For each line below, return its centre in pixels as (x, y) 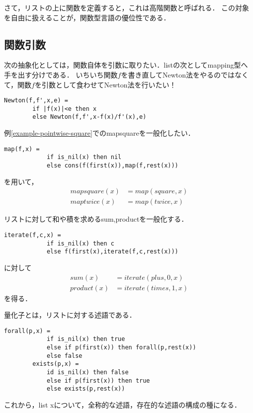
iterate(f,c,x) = (33, 235)
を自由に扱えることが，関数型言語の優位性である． (87, 17)
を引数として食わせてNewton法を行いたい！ (105, 84)
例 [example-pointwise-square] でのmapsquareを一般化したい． (99, 133)
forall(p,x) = (27, 331)
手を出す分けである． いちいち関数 (61, 74)
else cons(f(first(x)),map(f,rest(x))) (112, 166)
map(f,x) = (22, 149)
